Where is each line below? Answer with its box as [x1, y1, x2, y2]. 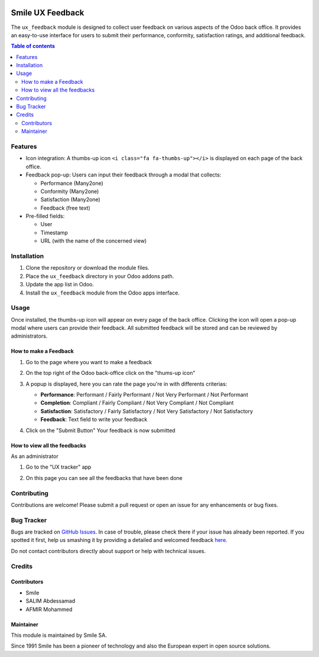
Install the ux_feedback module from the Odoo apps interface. [25, 289, 180, 296]
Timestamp [40, 229, 68, 236]
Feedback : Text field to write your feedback [40, 416, 148, 423]
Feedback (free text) [40, 204, 91, 211]
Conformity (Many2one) [40, 188, 99, 195]
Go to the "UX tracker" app [25, 463, 92, 470]
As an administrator [11, 453, 59, 460]
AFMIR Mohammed [25, 606, 73, 613]
